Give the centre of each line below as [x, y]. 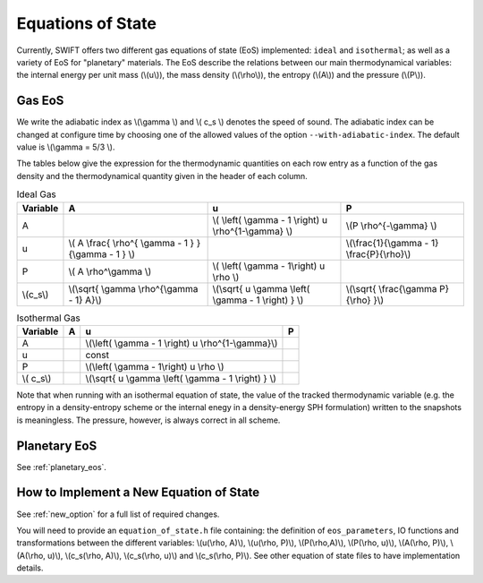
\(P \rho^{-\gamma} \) [391, 226]
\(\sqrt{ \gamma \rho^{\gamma [133, 288]
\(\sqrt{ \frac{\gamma [391, 288]
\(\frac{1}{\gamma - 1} [392, 243]
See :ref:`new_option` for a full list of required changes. [118, 514]
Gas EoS [40, 101]
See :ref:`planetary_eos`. [62, 467]
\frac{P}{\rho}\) [378, 253]
